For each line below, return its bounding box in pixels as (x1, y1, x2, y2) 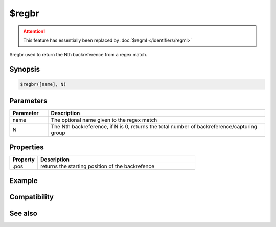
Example (9, 176, 38, 185)
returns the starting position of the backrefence (40, 163, 155, 170)
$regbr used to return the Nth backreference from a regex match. (9, 52, 148, 58)
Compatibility (9, 192, 54, 201)
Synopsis (9, 65, 40, 74)
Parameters (9, 96, 48, 105)
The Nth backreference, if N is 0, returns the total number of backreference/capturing (51, 123, 258, 130)
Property (12, 156, 35, 163)
